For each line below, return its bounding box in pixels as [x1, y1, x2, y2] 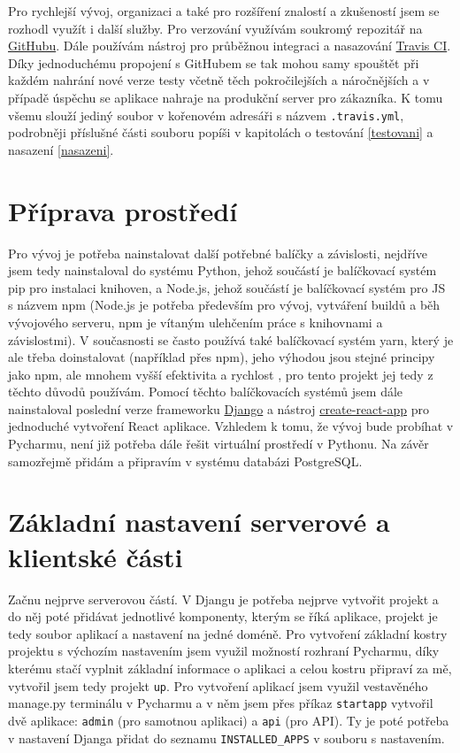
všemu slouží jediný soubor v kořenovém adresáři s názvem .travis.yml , [8, 105, 404, 124]
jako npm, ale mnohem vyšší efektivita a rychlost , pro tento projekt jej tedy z [8, 365, 433, 383]
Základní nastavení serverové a [8, 503, 390, 540]
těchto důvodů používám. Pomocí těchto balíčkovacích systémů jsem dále [8, 382, 403, 401]
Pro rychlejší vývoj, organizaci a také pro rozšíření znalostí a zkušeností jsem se [8, 2, 440, 19]
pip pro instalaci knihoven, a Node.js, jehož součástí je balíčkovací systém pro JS [8, 278, 446, 296]
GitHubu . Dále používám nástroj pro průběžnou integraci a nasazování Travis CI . [8, 36, 451, 55]
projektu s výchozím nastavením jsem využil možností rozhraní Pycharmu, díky [8, 642, 440, 660]
